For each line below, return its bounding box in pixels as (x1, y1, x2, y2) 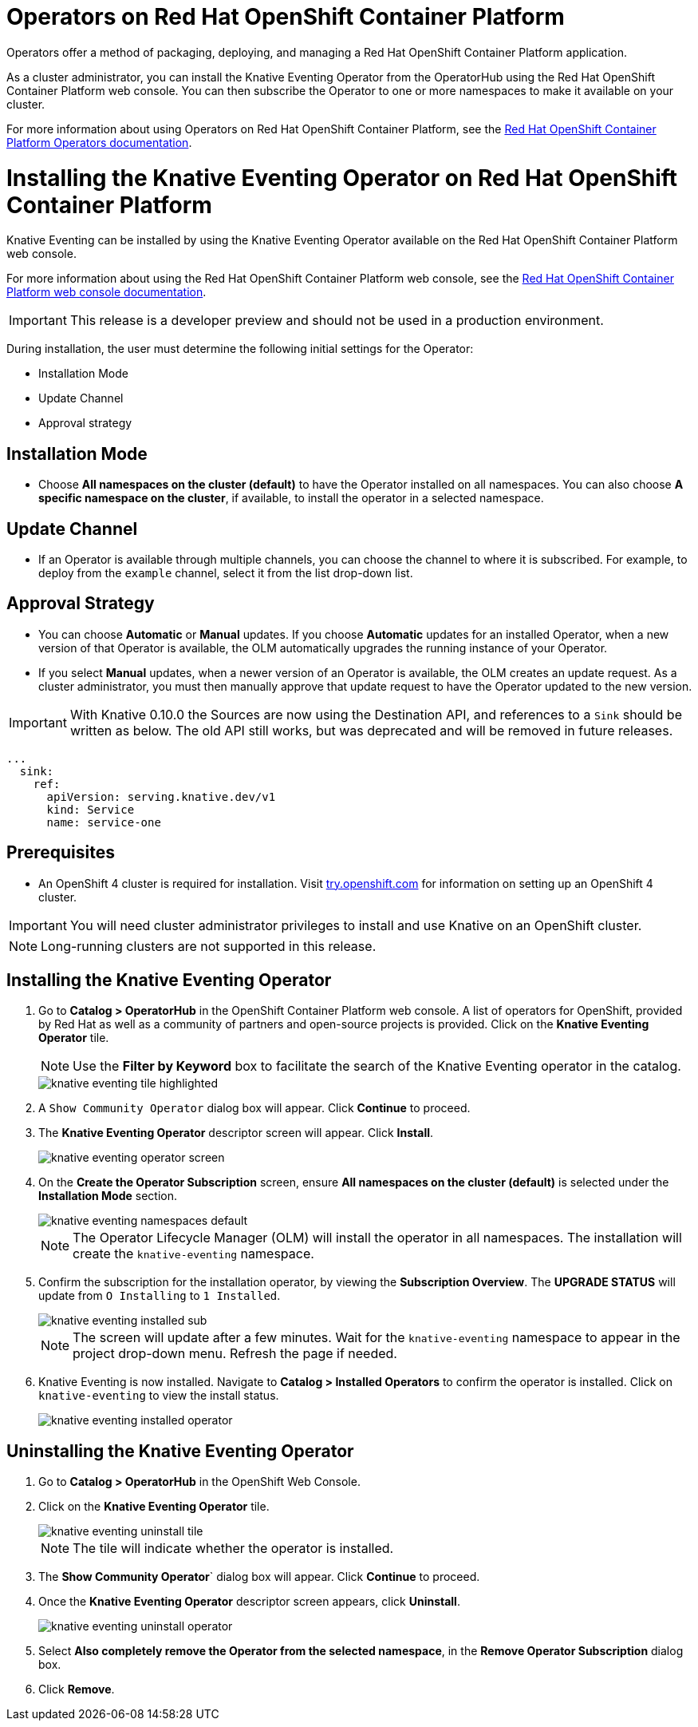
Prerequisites (6, 842, 115, 863)
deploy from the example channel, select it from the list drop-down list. (38, 565, 413, 580)
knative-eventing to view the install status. (38, 1388, 279, 1403)
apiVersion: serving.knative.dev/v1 (46, 790, 276, 803)
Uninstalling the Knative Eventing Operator (6, 1440, 354, 1461)
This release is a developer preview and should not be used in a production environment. (69, 312, 604, 329)
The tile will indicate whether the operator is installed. (73, 1540, 394, 1557)
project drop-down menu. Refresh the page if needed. (73, 1345, 397, 1362)
